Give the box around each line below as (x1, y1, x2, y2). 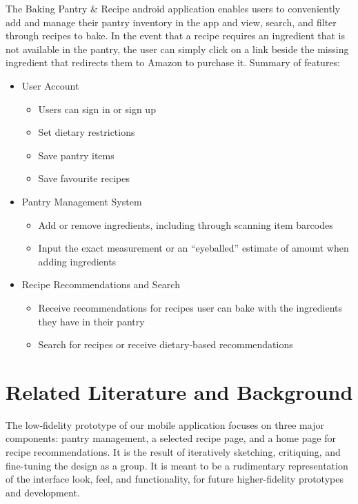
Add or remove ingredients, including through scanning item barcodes (38, 217, 333, 232)
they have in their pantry (38, 314, 145, 328)
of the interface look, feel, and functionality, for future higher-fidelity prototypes (6, 472, 344, 486)
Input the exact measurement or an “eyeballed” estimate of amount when (38, 241, 349, 255)
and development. (6, 485, 80, 499)
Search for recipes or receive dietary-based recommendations (38, 337, 293, 352)
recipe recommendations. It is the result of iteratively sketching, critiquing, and (6, 445, 341, 458)
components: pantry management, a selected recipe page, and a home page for (6, 431, 336, 445)
